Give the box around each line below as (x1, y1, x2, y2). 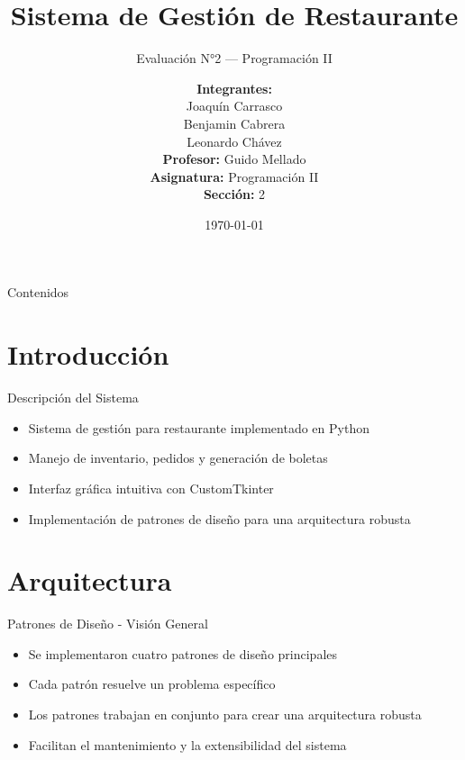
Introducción (7, 336, 169, 373)
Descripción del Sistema (7, 388, 139, 407)
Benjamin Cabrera (183, 113, 286, 132)
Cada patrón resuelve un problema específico (28, 674, 276, 693)
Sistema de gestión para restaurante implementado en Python (28, 418, 369, 437)
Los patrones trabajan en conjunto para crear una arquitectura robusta (28, 705, 422, 724)
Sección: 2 (203, 185, 266, 204)
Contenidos (7, 283, 69, 302)
